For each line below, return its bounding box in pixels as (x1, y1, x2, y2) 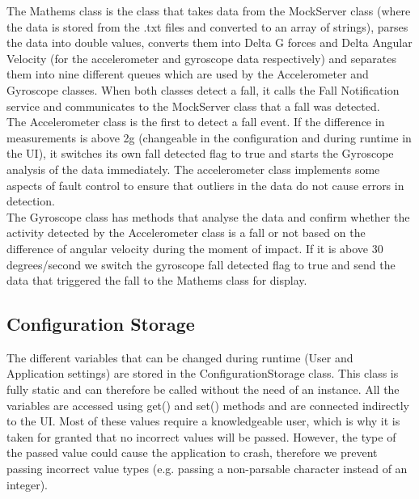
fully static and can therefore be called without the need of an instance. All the (6, 381, 400, 398)
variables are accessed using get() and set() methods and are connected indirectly (6, 396, 409, 413)
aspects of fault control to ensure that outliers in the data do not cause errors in (6, 176, 404, 193)
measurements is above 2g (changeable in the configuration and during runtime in (6, 129, 412, 146)
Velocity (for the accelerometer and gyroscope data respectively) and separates (6, 49, 396, 66)
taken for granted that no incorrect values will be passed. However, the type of (6, 428, 396, 445)
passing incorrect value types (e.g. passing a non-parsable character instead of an (6, 460, 408, 477)
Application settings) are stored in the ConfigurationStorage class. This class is (6, 365, 399, 382)
